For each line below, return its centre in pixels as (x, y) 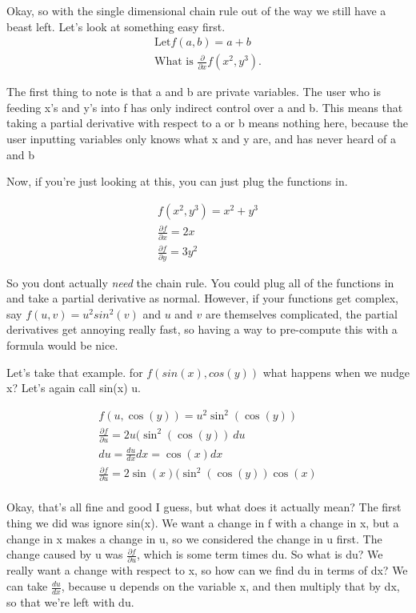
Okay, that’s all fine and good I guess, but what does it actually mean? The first (204, 507)
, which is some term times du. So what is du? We (260, 554)
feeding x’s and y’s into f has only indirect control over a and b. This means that (205, 107)
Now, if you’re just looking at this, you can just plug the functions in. (177, 181)
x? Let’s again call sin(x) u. (74, 388)
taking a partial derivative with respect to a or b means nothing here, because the (208, 123)
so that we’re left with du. (70, 601)
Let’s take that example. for (75, 372)
